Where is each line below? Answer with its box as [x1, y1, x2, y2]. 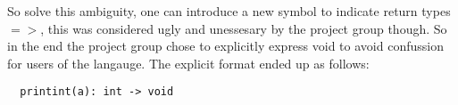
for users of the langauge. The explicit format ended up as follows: [7, 53, 370, 72]
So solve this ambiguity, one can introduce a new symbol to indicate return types [7, 2, 451, 20]
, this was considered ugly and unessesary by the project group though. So [40, 19, 447, 37]
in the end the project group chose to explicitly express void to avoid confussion [7, 36, 444, 55]
